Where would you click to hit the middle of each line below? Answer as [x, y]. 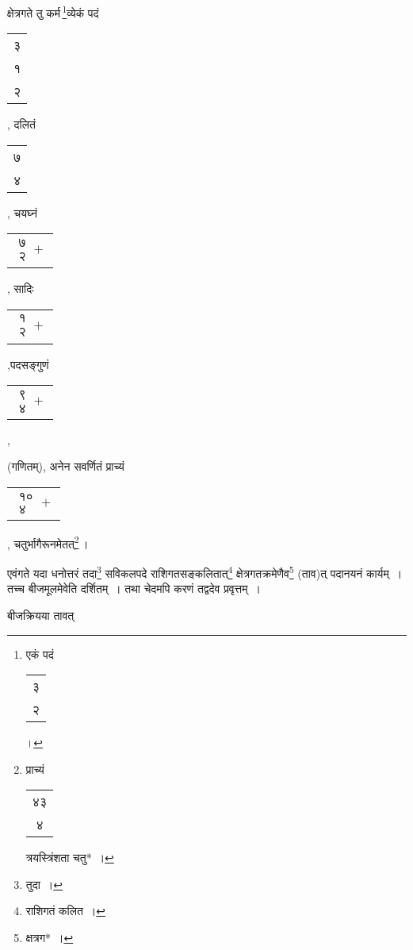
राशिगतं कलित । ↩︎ [66, 911]
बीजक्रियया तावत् [41, 615]
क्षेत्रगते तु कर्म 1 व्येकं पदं [53, 12]
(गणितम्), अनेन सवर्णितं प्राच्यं [66, 466]
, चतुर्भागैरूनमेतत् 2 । [48, 542]
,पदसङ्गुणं [28, 364]
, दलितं [21, 124]
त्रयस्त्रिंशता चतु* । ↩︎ [70, 858]
